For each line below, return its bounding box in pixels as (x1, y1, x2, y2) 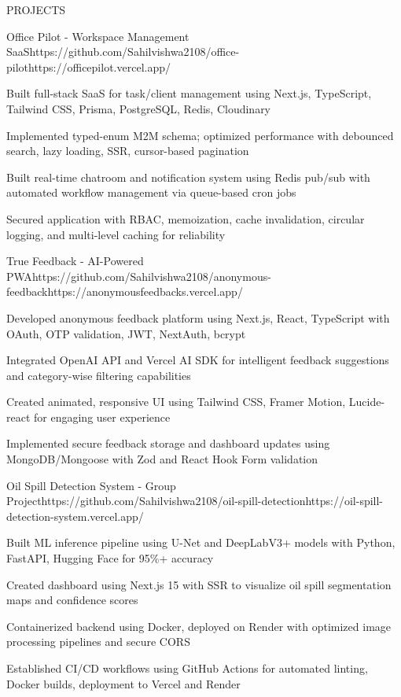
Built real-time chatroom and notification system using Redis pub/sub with (6, 168, 370, 185)
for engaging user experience (34, 408, 171, 425)
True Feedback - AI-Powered (6, 253, 144, 269)
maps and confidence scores (6, 592, 138, 608)
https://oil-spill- (305, 492, 384, 509)
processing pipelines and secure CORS (6, 633, 190, 650)
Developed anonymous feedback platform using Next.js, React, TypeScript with (6, 309, 390, 326)
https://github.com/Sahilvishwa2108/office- (29, 43, 240, 60)
